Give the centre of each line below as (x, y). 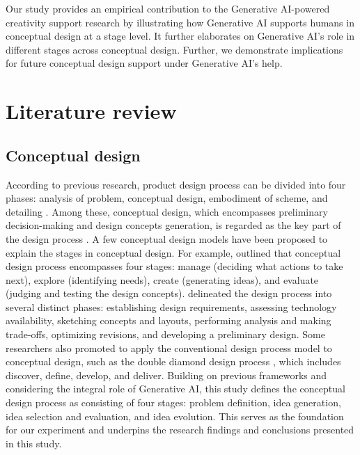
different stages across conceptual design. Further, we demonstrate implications (174, 49)
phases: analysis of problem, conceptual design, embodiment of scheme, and (167, 198)
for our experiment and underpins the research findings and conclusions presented (180, 430)
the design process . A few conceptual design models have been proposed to (167, 238)
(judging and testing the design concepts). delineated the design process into (169, 293)
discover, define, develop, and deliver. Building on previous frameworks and (166, 375)
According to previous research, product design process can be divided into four (176, 184)
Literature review (91, 111)
